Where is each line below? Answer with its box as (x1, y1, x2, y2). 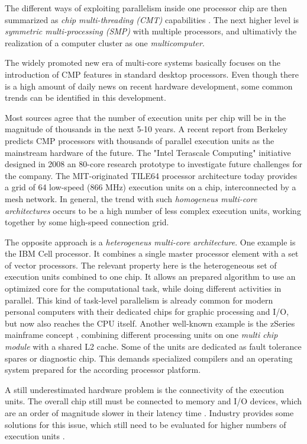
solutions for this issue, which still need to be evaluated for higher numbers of (5, 418, 286, 430)
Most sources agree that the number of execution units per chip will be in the (5, 111, 286, 123)
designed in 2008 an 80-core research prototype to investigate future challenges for (5, 158, 302, 170)
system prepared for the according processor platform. (5, 363, 201, 376)
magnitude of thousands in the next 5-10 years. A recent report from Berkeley (5, 123, 288, 135)
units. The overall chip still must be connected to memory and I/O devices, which (5, 395, 302, 407)
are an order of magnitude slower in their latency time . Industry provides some (5, 407, 294, 419)
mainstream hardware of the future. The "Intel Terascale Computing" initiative (5, 146, 291, 158)
